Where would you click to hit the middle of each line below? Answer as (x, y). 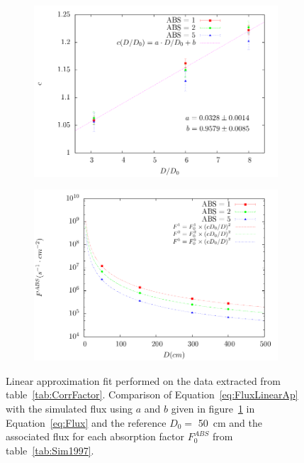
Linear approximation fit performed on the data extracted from (143, 380)
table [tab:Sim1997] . (50, 450)
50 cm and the (230, 422)
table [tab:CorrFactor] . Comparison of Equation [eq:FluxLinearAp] (152, 394)
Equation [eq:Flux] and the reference (86, 422)
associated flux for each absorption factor (95, 436)
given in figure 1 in (213, 408)
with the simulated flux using (69, 408)
